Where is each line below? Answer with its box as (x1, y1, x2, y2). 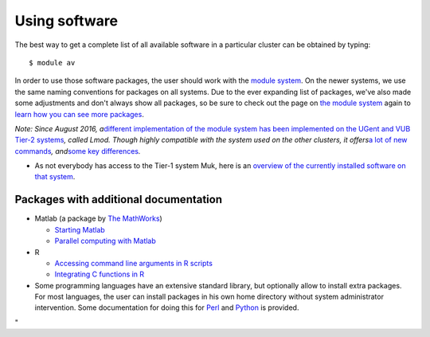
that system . (34, 172, 76, 182)
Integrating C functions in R (54, 269, 145, 279)
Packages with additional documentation (14, 193, 223, 206)
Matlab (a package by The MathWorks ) (34, 214, 162, 223)
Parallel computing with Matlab (54, 236, 157, 246)
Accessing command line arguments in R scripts (54, 258, 213, 268)
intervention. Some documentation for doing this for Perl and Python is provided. (34, 303, 299, 312)
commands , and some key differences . (14, 146, 141, 155)
